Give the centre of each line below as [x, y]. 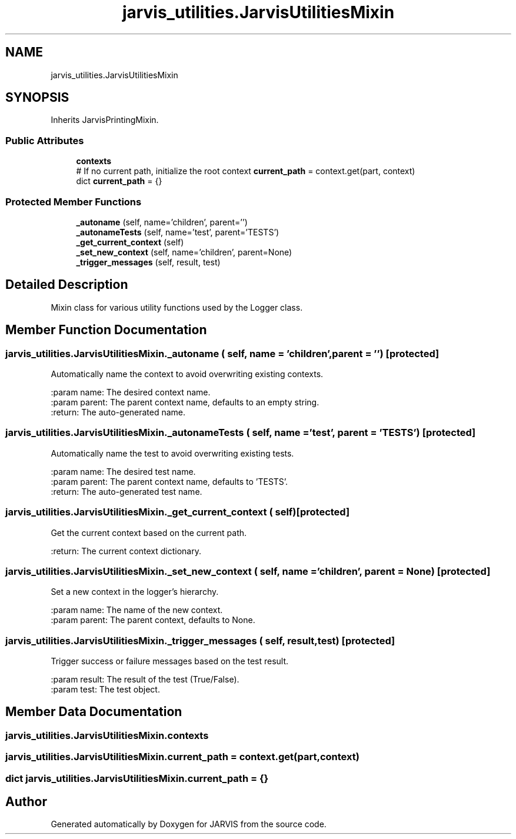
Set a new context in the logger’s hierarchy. [135, 592]
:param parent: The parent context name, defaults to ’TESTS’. [169, 481]
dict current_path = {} [119, 181]
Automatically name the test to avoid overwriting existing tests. [172, 453]
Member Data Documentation [94, 712]
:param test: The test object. [105, 689]
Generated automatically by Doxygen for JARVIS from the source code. [189, 824]
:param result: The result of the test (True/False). [145, 679]
